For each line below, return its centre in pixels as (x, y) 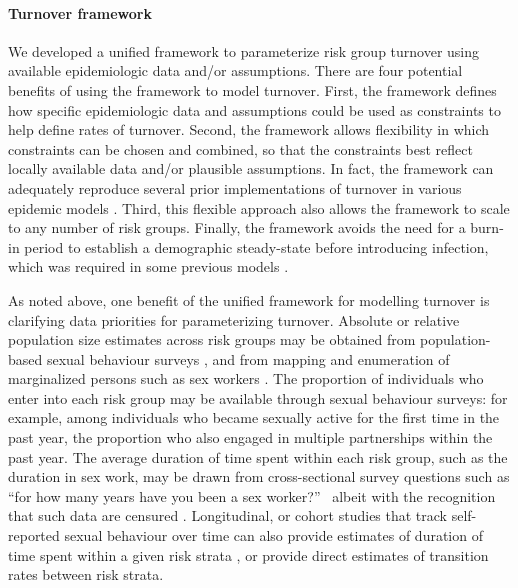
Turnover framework (80, 12)
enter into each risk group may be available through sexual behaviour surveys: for (258, 397)
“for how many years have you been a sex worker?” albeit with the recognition (252, 495)
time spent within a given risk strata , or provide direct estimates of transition (248, 554)
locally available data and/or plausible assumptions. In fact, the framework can (251, 168)
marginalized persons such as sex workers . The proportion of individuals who (246, 378)
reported (34, 535)
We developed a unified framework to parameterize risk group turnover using (244, 50)
